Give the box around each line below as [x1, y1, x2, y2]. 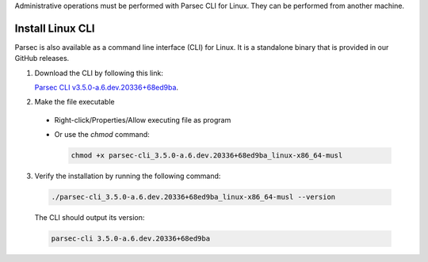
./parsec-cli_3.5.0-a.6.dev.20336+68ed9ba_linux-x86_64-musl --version [51, 192, 336, 202]
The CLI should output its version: [34, 213, 145, 222]
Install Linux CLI [14, 21, 95, 35]
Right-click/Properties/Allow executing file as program [54, 115, 231, 124]
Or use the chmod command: [54, 130, 150, 139]
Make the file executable [34, 97, 115, 107]
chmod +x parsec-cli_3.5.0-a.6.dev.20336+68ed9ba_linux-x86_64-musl [71, 151, 343, 160]
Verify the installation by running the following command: [34, 171, 221, 181]
